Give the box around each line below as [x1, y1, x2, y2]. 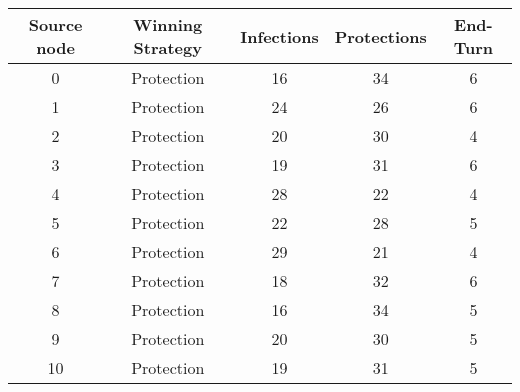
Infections [240, 24, 319, 48]
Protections [334, 24, 427, 48]
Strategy [133, 36, 202, 59]
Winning [133, 13, 203, 36]
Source [28, 13, 83, 36]
